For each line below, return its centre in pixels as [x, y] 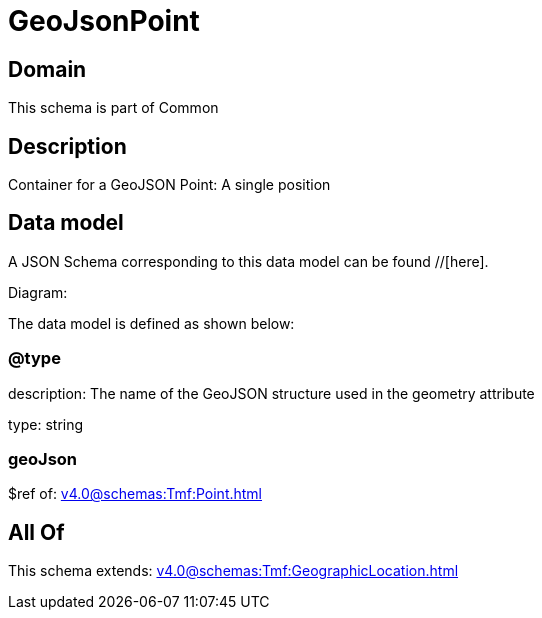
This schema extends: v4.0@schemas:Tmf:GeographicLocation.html [233, 571]
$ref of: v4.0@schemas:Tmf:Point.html [135, 494]
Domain [47, 69]
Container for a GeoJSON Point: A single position [169, 185]
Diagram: [38, 292]
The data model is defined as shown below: [151, 323]
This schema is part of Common [113, 108]
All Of [36, 532]
